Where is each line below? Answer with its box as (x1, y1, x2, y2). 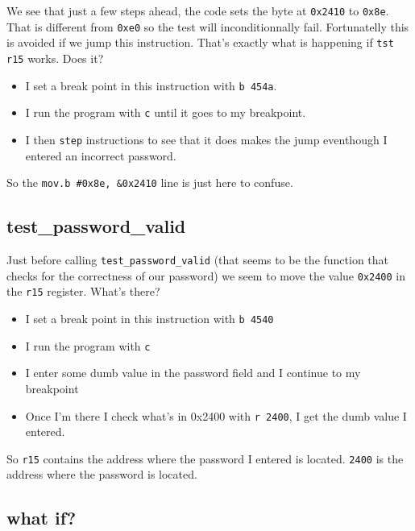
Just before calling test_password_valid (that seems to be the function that (6, 251, 389, 268)
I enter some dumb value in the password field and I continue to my (25, 364, 361, 381)
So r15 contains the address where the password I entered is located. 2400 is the (6, 450, 404, 467)
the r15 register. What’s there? (6, 283, 160, 300)
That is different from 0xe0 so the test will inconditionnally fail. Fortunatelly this (6, 18, 409, 35)
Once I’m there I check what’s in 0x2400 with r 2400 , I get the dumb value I (25, 407, 407, 424)
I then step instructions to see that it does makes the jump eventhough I (25, 131, 388, 147)
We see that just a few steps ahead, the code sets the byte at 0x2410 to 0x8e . (6, 2, 389, 19)
